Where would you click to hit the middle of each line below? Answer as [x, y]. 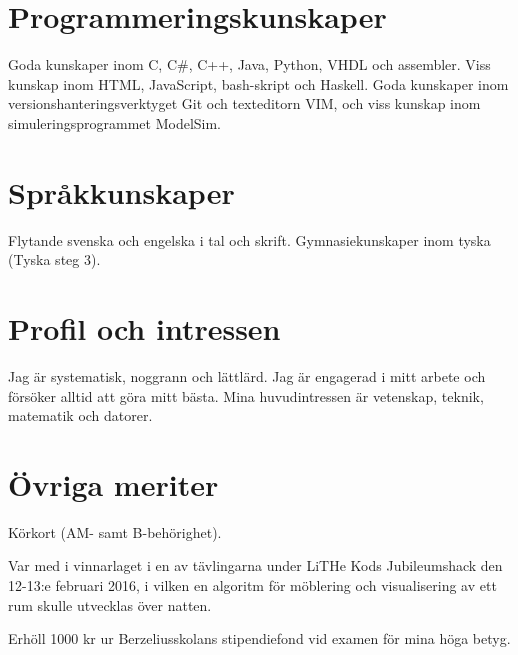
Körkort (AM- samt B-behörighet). [115, 531]
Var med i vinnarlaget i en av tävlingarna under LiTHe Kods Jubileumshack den [255, 565]
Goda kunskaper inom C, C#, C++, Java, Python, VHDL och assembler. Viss [249, 64]
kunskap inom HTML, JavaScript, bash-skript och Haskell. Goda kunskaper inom [258, 83]
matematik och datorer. [80, 415]
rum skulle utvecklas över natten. [110, 604]
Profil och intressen [144, 328]
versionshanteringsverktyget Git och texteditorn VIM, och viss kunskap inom [244, 103]
